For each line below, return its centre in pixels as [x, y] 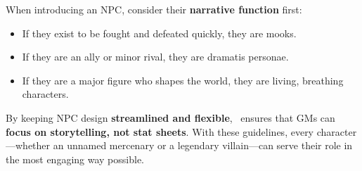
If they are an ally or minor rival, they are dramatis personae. [155, 57]
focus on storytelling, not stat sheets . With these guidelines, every [160, 131]
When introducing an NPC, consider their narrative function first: [154, 9]
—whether [28, 145]
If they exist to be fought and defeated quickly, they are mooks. [159, 33]
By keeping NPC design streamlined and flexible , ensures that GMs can [170, 117]
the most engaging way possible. [75, 159]
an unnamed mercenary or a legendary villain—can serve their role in [203, 145]
